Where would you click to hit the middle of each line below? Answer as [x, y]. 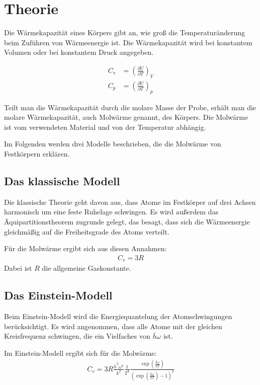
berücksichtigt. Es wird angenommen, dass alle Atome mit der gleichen [113, 326]
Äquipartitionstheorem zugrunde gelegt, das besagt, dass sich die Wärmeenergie [127, 221]
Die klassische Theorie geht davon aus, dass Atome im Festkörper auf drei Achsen [130, 202]
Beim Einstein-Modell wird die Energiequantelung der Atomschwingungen [118, 316]
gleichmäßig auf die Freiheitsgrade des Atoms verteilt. [87, 231]
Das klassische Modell [62, 180]
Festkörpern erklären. [37, 153]
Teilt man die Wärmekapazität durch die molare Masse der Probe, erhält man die [130, 107]
